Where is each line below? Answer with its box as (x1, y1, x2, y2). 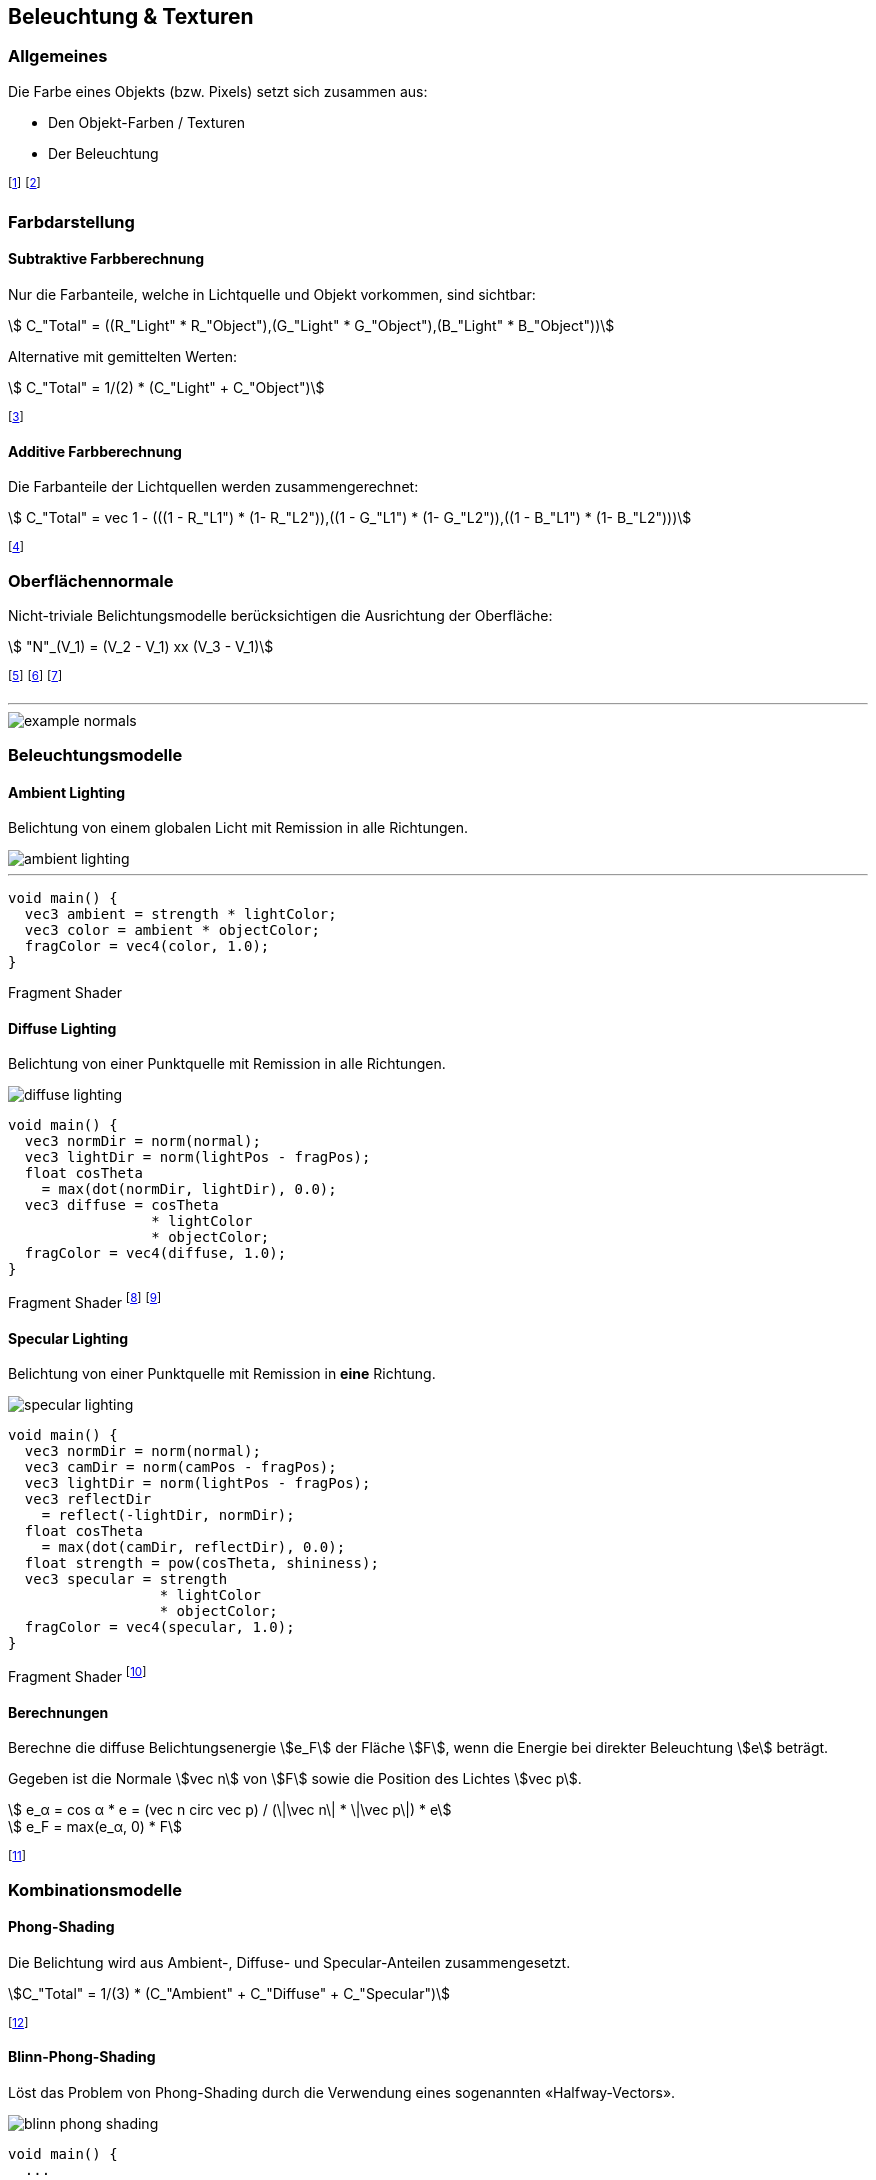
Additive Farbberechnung (8, 442, 182, 460)
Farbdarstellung (8, 211, 135, 232)
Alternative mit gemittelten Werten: (8, 348, 237, 366)
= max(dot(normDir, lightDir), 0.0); (41, 1181, 337, 1198)
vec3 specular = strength (24, 1571, 228, 1588)
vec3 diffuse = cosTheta (24, 1197, 219, 1214)
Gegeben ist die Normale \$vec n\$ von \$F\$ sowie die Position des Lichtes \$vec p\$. (8, 1770, 582, 1788)
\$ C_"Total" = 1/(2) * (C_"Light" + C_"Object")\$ (8, 379, 325, 397)
